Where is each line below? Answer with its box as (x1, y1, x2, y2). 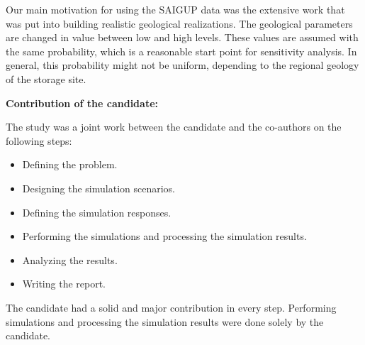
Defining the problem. (22, 157, 118, 172)
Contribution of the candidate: (6, 95, 158, 110)
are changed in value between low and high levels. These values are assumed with (6, 30, 359, 45)
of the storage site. (6, 71, 86, 86)
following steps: (6, 133, 72, 148)
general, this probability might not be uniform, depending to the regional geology (6, 57, 359, 72)
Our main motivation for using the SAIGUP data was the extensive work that (6, 2, 345, 16)
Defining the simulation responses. (22, 204, 172, 219)
